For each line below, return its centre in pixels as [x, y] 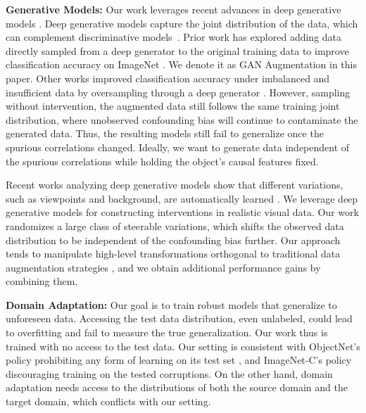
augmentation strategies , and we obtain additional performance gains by [163, 267]
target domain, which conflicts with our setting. [108, 401]
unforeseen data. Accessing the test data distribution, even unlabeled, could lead [179, 318]
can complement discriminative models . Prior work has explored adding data [174, 37]
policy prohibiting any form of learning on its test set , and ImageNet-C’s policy [179, 360]
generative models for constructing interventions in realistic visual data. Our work [182, 212]
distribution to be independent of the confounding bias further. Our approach [173, 240]
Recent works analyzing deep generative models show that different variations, [175, 185]
